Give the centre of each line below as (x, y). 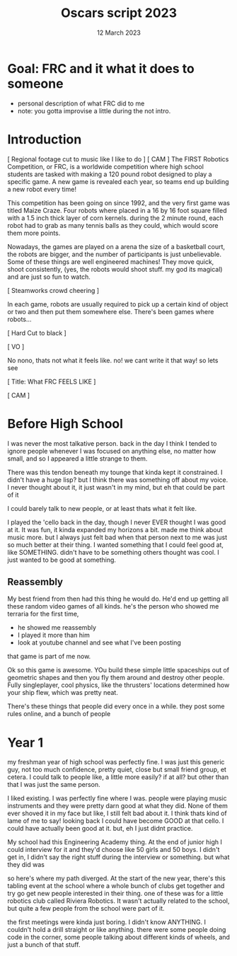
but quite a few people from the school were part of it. (86, 909)
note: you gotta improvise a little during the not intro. (94, 110)
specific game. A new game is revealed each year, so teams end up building (118, 181)
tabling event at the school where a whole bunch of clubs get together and (116, 886)
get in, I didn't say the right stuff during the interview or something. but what (118, 857)
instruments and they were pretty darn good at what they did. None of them (118, 806)
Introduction (45, 139)
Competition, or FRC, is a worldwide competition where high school (105, 166)
